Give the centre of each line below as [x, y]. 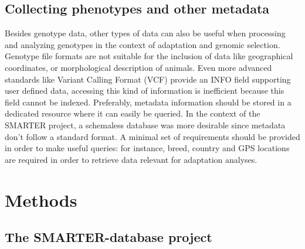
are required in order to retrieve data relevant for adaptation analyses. [131, 159]
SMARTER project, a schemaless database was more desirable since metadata [145, 125]
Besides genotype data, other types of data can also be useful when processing [145, 33]
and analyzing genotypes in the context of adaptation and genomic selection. [143, 44]
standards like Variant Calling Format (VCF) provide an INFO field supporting [148, 79]
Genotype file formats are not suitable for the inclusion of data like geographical [149, 56]
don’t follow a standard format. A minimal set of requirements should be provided [152, 136]
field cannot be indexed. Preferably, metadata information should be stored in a [148, 102]
